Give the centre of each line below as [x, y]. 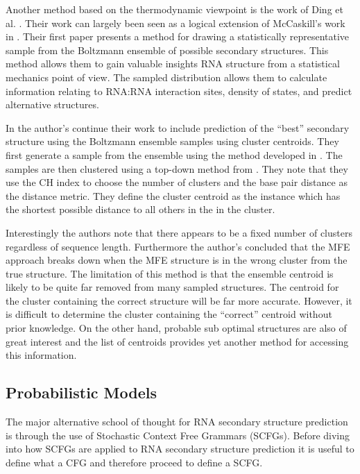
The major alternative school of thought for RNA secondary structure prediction [177, 422]
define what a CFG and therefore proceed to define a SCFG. [134, 462]
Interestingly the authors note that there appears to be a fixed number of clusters [179, 232]
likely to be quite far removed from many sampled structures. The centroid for [172, 287]
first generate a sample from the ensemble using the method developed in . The [174, 154]
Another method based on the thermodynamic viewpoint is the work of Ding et [174, 9]
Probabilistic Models [82, 392]
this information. [41, 355]
